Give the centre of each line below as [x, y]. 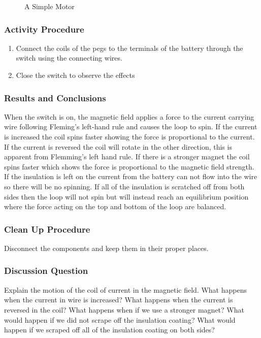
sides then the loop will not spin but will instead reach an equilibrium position [126, 196]
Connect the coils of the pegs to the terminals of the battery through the [129, 48]
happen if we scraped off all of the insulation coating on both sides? [109, 330]
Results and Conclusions [55, 97]
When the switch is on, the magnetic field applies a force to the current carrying [129, 116]
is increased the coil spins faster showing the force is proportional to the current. [129, 136]
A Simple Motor [50, 6]
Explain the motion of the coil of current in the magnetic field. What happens [125, 289]
